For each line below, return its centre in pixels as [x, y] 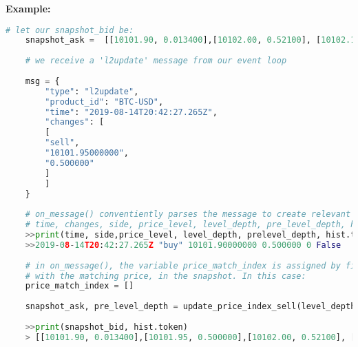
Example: [28, 8]
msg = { [42, 81]
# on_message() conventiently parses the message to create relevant [188, 214]
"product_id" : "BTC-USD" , [104, 102]
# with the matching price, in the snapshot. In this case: [166, 276]
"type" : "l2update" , [92, 91]
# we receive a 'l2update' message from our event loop [156, 61]
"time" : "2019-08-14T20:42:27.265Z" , [131, 112]
